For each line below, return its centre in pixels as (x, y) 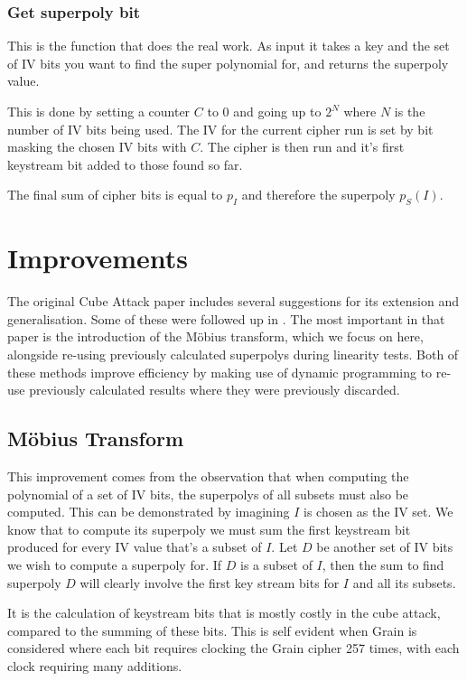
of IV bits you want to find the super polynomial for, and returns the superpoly (228, 63)
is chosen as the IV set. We (378, 512)
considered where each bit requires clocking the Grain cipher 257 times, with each (233, 648)
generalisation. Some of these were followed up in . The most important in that (226, 318)
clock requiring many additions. (95, 666)
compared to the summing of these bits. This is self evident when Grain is (212, 630)
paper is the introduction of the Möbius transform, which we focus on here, (215, 336)
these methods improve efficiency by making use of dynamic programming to (220, 372)
